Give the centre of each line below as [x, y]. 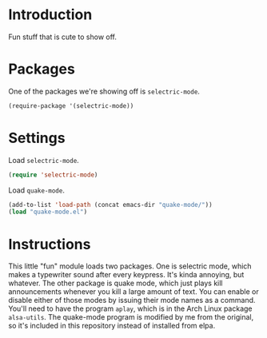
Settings [37, 138]
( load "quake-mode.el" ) [48, 212]
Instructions [50, 244]
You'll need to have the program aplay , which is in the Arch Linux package [131, 308]
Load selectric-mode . [44, 160]
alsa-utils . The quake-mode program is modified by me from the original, [131, 317]
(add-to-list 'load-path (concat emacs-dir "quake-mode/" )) [111, 205]
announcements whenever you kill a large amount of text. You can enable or [133, 292]
